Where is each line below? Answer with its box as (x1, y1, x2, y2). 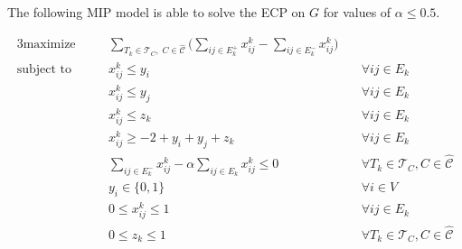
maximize (23, 37, 76, 51)
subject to (16, 62, 71, 76)
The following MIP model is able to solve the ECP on (7, 3, 306, 21)
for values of (323, 3, 391, 21)
